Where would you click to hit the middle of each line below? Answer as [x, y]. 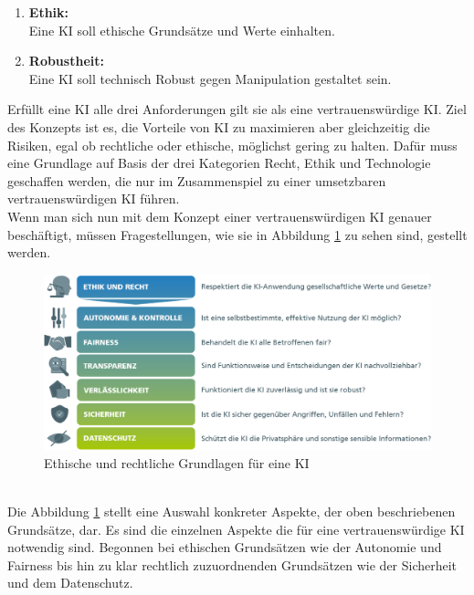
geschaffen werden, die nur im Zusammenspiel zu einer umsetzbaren [197, 180]
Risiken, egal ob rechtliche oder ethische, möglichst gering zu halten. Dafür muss [232, 145]
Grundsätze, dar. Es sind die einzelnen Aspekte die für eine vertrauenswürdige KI [236, 529]
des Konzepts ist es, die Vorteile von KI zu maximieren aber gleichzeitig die [219, 126]
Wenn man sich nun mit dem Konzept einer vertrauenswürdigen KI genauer [220, 216]
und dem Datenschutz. [70, 583]
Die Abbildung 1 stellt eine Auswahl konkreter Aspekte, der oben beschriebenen [232, 511]
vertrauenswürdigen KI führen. [94, 198]
